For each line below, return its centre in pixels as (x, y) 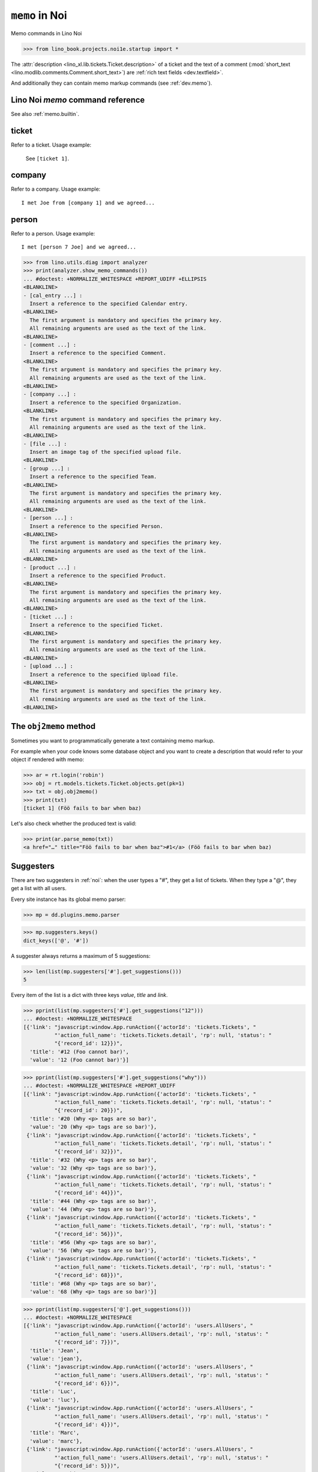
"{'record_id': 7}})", (87, 1342)
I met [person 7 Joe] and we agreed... (79, 247)
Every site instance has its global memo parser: (68, 899)
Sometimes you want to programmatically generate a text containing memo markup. (113, 740)
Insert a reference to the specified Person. (96, 526)
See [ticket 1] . (47, 158)
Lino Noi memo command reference (78, 100)
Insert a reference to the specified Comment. (98, 353)
